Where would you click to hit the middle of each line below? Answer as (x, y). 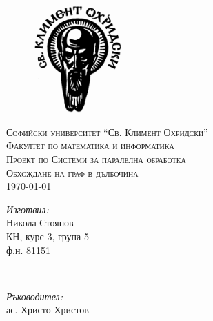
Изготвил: (28, 209)
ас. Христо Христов (48, 310)
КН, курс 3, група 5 (48, 236)
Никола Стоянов (40, 223)
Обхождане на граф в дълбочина (72, 172)
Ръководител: (35, 296)
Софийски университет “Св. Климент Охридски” (107, 132)
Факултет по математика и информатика (90, 145)
